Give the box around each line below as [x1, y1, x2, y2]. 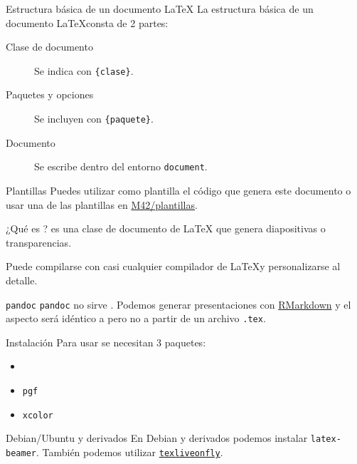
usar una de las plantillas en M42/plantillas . [6, 197, 198, 212]
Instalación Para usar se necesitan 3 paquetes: [6, 334, 206, 349]
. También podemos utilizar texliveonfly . [36, 444, 223, 459]
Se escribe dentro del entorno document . [34, 159, 208, 174]
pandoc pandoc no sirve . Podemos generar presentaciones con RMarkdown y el [6, 297, 351, 311]
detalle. [6, 272, 38, 287]
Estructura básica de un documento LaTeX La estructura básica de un [6, 1, 314, 16]
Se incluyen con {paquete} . [34, 111, 154, 126]
